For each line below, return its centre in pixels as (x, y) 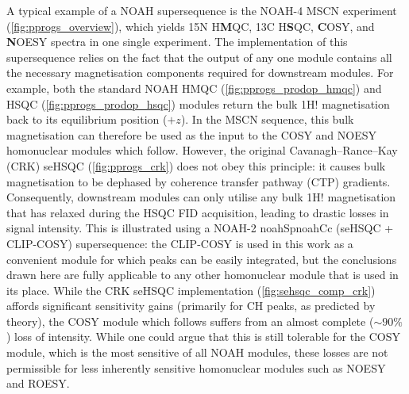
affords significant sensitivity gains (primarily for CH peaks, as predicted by (191, 306)
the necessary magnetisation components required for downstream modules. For (200, 73)
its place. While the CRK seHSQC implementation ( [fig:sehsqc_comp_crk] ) (191, 290)
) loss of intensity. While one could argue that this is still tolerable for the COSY (204, 337)
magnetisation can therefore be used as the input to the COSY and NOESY (192, 134)
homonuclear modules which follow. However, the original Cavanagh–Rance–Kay (202, 150)
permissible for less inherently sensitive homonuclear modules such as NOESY (196, 367)
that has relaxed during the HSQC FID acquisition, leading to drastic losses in (198, 212)
